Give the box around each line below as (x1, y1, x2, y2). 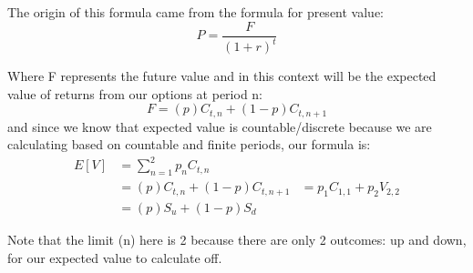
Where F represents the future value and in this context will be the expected (7, 66, 437, 85)
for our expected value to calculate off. (7, 248, 222, 267)
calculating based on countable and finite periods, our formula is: (7, 135, 371, 154)
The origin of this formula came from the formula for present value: (7, 3, 384, 21)
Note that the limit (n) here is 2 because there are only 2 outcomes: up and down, (7, 230, 467, 249)
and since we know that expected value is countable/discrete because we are (7, 116, 432, 136)
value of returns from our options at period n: (7, 84, 262, 103)
